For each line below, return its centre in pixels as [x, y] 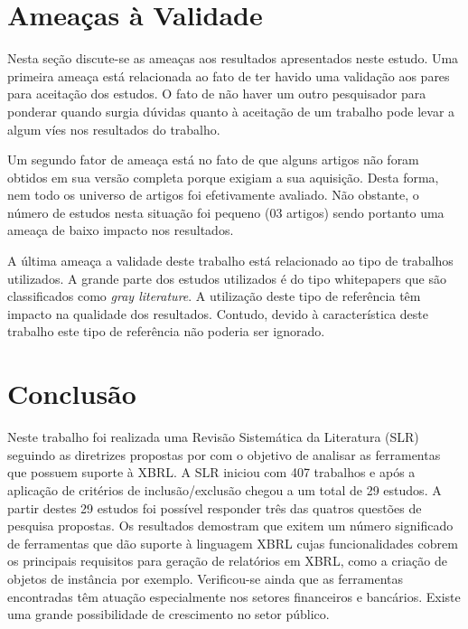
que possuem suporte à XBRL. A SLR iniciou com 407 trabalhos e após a [211, 472]
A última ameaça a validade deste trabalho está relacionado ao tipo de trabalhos [230, 261]
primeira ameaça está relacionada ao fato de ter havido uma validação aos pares [229, 75]
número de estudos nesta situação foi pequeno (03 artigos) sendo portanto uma [226, 212]
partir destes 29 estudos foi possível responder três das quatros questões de [215, 507]
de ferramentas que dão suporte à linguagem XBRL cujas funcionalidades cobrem [233, 543]
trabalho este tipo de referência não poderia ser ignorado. [166, 331]
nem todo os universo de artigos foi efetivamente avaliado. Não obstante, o [213, 195]
